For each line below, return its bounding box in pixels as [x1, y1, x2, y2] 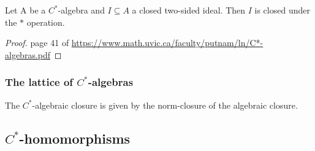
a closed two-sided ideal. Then [132, 4, 246, 16]
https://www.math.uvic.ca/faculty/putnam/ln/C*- [71, 36, 264, 49]
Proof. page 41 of [5, 36, 69, 49]
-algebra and [58, 4, 105, 16]
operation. [26, 15, 65, 28]
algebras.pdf [5, 48, 51, 61]
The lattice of [5, 74, 74, 90]
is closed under [254, 4, 310, 16]
